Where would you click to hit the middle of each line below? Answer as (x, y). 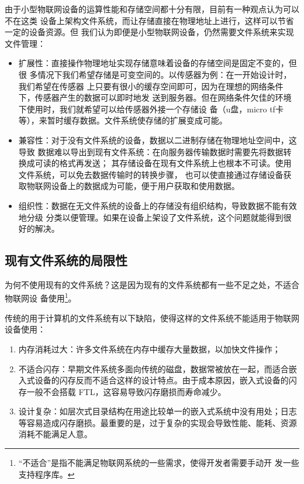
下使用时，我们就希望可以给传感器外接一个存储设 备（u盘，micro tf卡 (151, 109)
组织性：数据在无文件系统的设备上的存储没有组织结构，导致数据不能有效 (158, 205)
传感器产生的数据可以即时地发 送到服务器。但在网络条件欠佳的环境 (163, 97)
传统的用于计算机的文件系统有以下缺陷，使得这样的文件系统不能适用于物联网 (152, 317)
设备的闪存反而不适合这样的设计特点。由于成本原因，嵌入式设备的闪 (166, 380)
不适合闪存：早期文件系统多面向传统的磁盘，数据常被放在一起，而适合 (153, 368)
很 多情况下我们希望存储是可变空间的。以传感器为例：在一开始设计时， (155, 74)
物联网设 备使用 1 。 (41, 297)
